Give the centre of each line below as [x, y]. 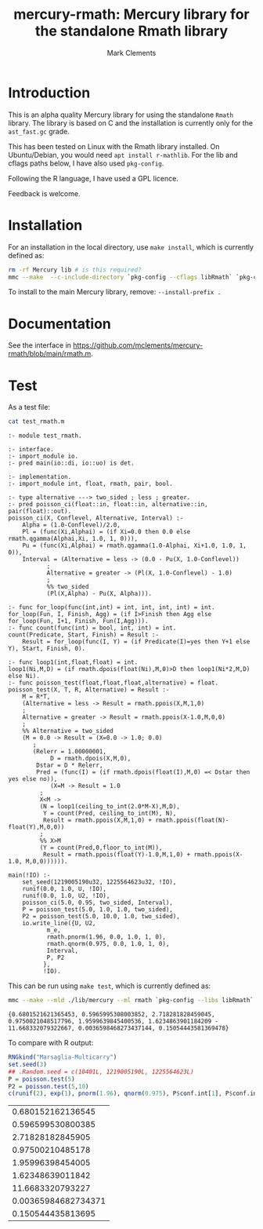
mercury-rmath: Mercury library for [131, 15]
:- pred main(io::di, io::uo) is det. [71, 463]
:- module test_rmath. [45, 436]
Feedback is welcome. [44, 193]
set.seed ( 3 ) [27, 1064]
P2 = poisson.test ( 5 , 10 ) [49, 1086]
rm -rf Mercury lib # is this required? [75, 270]
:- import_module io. [43, 457]
